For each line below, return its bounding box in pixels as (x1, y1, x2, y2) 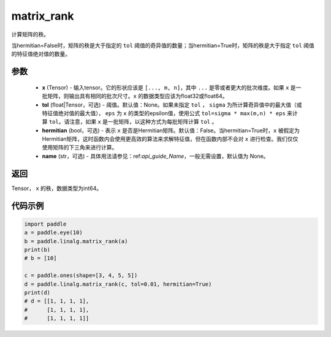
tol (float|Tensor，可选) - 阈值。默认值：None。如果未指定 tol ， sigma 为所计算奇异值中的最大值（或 (42, 101, 303, 108)
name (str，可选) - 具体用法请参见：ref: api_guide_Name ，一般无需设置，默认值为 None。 (42, 152, 269, 159)
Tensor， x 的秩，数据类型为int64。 (11, 184, 102, 192)
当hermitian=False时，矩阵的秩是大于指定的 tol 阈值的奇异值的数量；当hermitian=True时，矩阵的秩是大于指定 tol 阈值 (11, 42, 315, 49)
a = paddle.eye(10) (24, 229, 83, 236)
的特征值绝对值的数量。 (11, 50, 70, 58)
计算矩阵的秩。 (11, 31, 49, 38)
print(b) (24, 246, 51, 253)
